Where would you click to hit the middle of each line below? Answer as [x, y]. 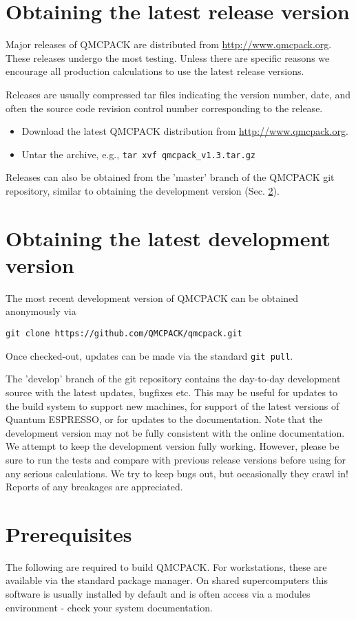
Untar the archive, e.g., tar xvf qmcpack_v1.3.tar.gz [139, 154]
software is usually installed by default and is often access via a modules [158, 594]
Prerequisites [69, 533]
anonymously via [41, 311]
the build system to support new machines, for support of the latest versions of [172, 405]
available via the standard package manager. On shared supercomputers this [167, 580]
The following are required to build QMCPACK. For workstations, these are [166, 566]
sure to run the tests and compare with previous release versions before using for [176, 459]
